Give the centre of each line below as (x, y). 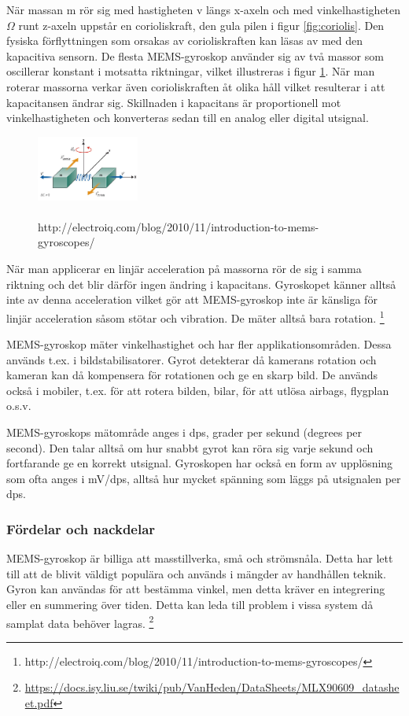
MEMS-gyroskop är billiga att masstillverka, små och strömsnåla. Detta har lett (200, 558)
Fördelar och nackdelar (81, 528)
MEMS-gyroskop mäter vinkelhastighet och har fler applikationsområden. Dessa (199, 344)
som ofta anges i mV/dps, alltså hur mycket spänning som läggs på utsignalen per (204, 478)
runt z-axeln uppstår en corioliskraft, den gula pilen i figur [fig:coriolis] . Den (201, 25)
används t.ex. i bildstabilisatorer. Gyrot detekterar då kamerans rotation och (192, 359)
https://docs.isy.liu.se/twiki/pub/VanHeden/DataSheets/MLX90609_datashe (212, 687)
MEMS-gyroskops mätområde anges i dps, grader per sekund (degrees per (184, 432)
